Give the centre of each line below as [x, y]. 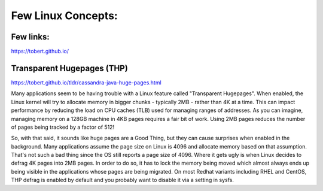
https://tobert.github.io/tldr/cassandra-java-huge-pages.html [86, 82]
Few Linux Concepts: [64, 16]
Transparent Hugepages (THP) [69, 68]
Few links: [31, 37]
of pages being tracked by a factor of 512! [63, 127]
